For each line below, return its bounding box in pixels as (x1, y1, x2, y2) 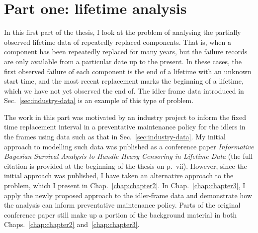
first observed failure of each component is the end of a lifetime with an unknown (4, 66, 252, 76)
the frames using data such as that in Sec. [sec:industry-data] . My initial (4, 131, 226, 142)
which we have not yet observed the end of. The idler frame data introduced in (4, 85, 244, 96)
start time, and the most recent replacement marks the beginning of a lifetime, (4, 76, 244, 86)
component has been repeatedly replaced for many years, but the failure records (4, 46, 248, 57)
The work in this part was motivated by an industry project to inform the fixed (4, 112, 246, 122)
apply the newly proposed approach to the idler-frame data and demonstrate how (4, 190, 252, 200)
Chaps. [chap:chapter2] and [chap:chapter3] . (4, 219, 140, 230)
